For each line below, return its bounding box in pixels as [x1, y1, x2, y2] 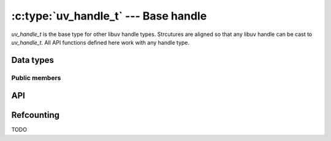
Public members [11, 73, 61, 82]
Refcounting [11, 110, 60, 120]
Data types [11, 55, 55, 65]
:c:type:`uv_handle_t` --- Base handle [11, 9, 207, 23]
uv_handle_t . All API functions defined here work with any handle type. [11, 38, 190, 46]
